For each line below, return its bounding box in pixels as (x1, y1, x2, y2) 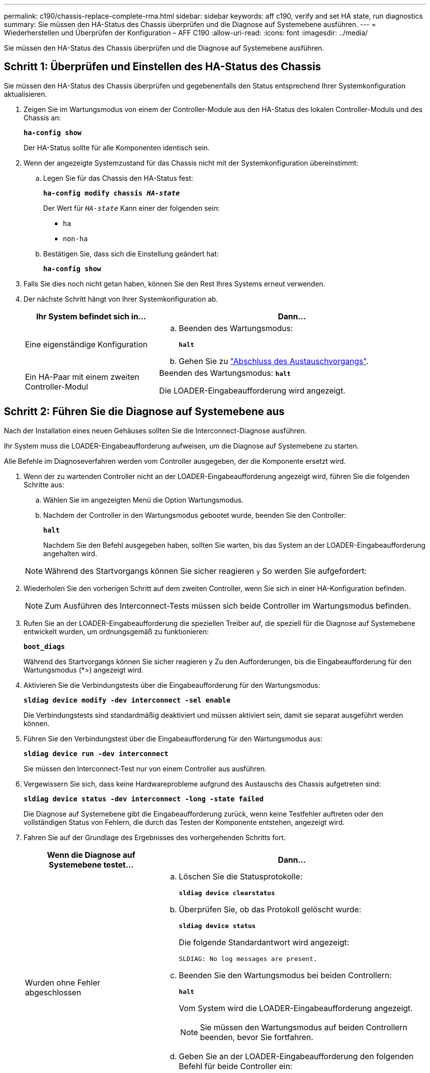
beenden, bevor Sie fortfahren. (200, 1032, 313, 1042)
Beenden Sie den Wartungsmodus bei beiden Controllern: (179, 970, 392, 980)
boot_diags (24, 642, 65, 650)
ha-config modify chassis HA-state (43, 189, 180, 197)
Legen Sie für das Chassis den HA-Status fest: (43, 173, 193, 182)
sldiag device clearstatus (179, 889, 275, 897)
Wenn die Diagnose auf (47, 849, 135, 860)
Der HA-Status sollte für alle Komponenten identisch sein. (24, 143, 210, 152)
